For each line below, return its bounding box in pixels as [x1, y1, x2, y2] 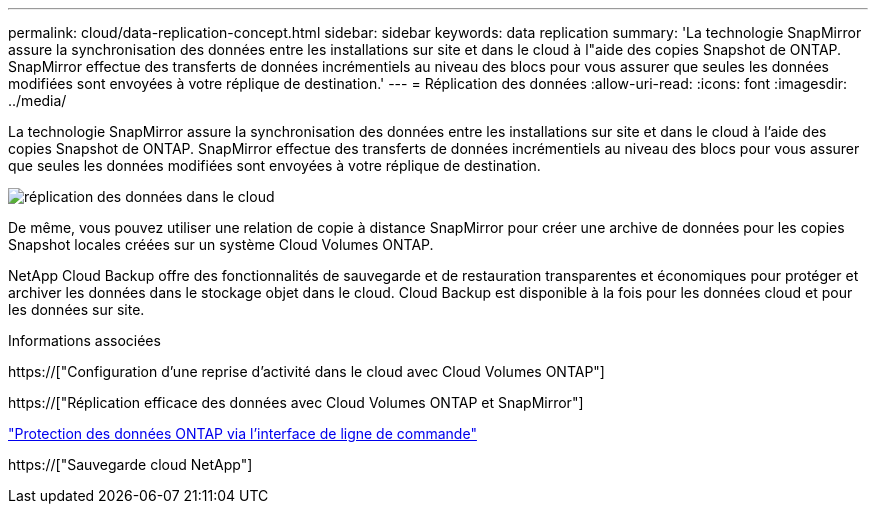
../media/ [8, 92, 67, 109]
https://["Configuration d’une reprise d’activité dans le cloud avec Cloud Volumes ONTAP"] [8, 363, 605, 380]
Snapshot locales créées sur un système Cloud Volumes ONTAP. [8, 236, 434, 253]
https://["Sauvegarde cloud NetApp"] [8, 456, 253, 473]
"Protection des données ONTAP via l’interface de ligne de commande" [8, 425, 477, 442]
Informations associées [8, 332, 161, 349]
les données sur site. [8, 301, 145, 318]
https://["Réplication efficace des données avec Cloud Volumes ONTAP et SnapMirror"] [8, 394, 584, 411]
